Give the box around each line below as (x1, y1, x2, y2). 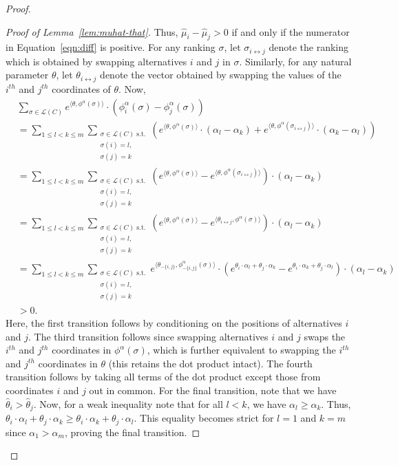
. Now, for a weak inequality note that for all (33, 396, 223, 411)
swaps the (304, 329, 346, 343)
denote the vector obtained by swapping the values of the (100, 67, 342, 82)
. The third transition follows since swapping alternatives (28, 329, 269, 343)
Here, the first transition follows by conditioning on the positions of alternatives (6, 316, 342, 330)
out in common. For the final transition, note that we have (89, 383, 337, 398)
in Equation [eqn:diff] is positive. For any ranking (6, 40, 216, 54)
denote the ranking (269, 40, 349, 54)
